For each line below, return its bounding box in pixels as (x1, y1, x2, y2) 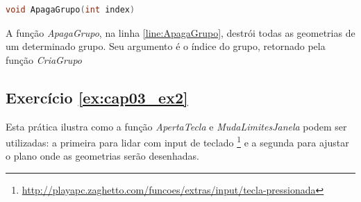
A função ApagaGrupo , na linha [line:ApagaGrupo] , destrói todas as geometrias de (6, 25, 355, 40)
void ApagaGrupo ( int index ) (6, 5, 135, 15)
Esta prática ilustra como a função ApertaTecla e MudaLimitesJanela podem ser (6, 119, 347, 133)
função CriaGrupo (6, 52, 82, 67)
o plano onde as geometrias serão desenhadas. (6, 149, 199, 163)
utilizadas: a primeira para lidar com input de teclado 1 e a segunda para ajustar (6, 133, 349, 149)
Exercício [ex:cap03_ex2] (6, 86, 188, 108)
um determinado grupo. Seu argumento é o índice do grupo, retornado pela (6, 39, 326, 53)
